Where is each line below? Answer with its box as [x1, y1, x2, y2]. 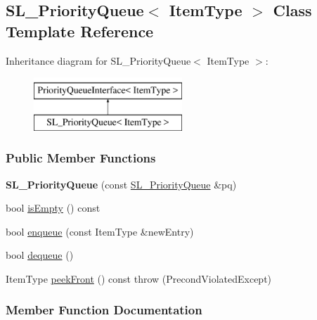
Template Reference [6, 20, 154, 41]
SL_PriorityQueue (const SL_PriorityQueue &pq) [6, 177, 237, 191]
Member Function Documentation [6, 301, 202, 319]
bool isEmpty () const [6, 200, 101, 215]
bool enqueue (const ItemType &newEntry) [6, 224, 194, 238]
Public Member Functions [6, 149, 156, 167]
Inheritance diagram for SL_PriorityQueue [6, 53, 191, 68]
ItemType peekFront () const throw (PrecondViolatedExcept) [6, 271, 272, 286]
